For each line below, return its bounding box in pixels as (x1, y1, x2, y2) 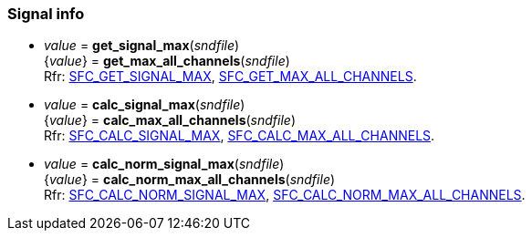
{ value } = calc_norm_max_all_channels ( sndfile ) (44, 171, 336, 188)
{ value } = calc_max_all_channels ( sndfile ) (44, 112, 297, 129)
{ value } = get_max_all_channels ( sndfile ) (44, 53, 290, 69)
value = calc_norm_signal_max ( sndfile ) (44, 156, 285, 172)
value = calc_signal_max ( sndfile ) (44, 97, 245, 113)
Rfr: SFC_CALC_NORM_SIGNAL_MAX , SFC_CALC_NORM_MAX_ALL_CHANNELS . (44, 187, 526, 203)
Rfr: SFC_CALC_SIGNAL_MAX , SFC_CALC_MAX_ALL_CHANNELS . (44, 128, 435, 144)
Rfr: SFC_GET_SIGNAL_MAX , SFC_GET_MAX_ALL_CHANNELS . (44, 68, 417, 85)
